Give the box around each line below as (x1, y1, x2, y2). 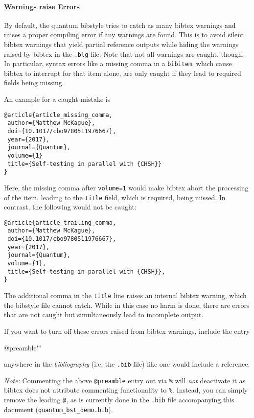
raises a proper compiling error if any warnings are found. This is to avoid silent (4, 29, 244, 40)
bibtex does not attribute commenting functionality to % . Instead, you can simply (4, 385, 248, 395)
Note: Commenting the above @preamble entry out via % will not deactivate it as (4, 375, 246, 385)
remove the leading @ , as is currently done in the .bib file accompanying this (4, 395, 234, 405)
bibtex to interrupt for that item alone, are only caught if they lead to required (4, 68, 241, 78)
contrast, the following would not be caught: (4, 202, 137, 212)
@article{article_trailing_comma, (4, 219, 116, 226)
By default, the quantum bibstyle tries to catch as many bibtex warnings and (4, 20, 236, 30)
